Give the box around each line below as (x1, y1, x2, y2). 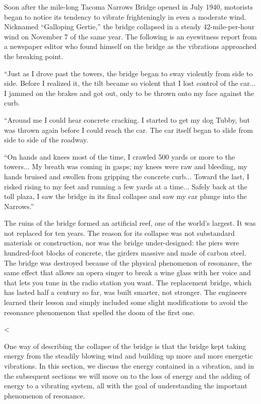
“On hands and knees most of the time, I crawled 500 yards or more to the (4, 151, 235, 162)
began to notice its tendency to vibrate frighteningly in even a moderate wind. (4, 11, 246, 22)
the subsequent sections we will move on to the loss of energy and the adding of (4, 370, 250, 381)
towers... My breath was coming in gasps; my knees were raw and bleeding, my (4, 161, 247, 172)
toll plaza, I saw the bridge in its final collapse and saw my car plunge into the (4, 191, 247, 201)
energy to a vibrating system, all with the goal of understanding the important (4, 380, 247, 391)
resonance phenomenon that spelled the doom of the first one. (4, 307, 195, 317)
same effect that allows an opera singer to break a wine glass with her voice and (4, 267, 251, 278)
